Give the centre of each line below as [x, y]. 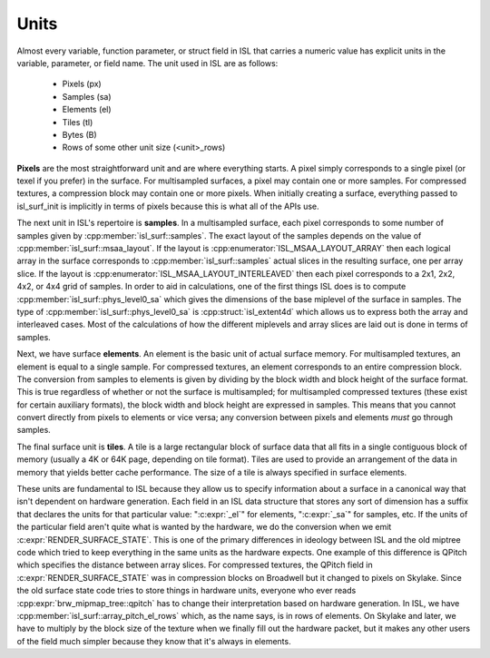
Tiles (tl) [78, 122]
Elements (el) [87, 110]
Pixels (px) [82, 84]
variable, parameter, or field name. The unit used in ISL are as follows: [147, 63]
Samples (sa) [87, 96]
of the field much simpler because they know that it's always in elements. [154, 641]
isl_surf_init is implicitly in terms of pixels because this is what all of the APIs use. [168, 206]
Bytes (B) [79, 134]
